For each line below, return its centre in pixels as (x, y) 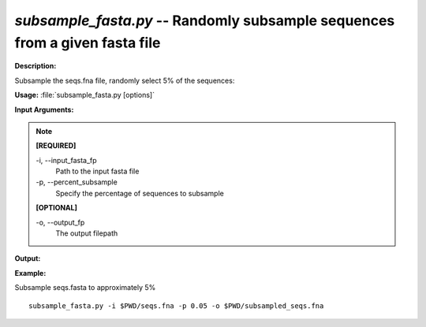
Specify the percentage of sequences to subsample (140, 193)
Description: (35, 66)
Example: (30, 273)
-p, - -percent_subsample (77, 182)
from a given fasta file (88, 43)
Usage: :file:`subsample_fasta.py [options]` (85, 95)
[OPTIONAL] (57, 208)
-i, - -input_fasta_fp (67, 160)
